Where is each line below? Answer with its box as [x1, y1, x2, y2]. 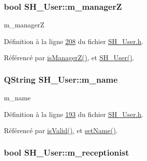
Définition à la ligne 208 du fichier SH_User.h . [4, 36, 144, 46]
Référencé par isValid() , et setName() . [4, 125, 118, 136]
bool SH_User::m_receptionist [4, 146, 129, 158]
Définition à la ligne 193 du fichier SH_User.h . [4, 109, 144, 119]
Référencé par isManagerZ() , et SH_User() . [4, 52, 134, 63]
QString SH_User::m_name [4, 73, 118, 85]
